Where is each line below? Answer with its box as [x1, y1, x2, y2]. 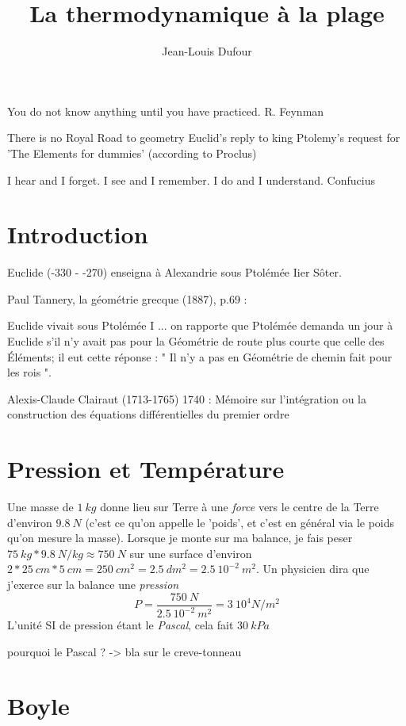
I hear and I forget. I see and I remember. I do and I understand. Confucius [7, 171, 375, 188]
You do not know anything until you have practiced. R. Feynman [7, 102, 324, 119]
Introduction [7, 218, 148, 250]
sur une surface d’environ [129, 544, 252, 561]
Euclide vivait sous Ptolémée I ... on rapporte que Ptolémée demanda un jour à [7, 317, 393, 334]
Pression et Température [7, 453, 285, 485]
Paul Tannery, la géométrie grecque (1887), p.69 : [7, 290, 247, 307]
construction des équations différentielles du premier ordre [7, 406, 289, 422]
